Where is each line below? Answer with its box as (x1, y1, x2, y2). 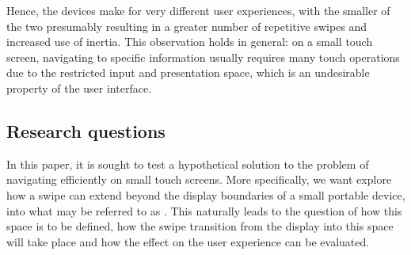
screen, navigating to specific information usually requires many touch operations (6, 48, 400, 65)
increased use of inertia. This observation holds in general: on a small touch (6, 33, 373, 50)
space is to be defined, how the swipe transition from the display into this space (6, 218, 394, 234)
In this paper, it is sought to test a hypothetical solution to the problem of (6, 155, 369, 172)
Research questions (6, 118, 166, 143)
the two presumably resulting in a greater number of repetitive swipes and (6, 17, 367, 34)
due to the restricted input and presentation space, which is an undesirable (6, 64, 370, 81)
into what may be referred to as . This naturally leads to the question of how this (6, 202, 402, 219)
